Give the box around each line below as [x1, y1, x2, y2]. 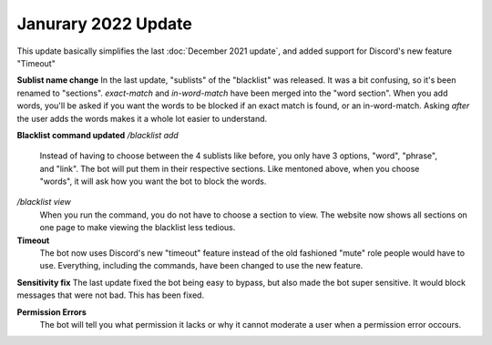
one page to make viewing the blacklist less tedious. [39, 222, 236, 233]
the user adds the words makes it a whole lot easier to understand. [16, 113, 268, 124]
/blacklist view [16, 197, 72, 208]
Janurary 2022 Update [16, 14, 193, 34]
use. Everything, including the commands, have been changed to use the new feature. [39, 260, 364, 271]
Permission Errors [16, 306, 87, 318]
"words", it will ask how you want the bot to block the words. [39, 176, 267, 187]
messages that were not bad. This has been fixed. [16, 289, 205, 300]
